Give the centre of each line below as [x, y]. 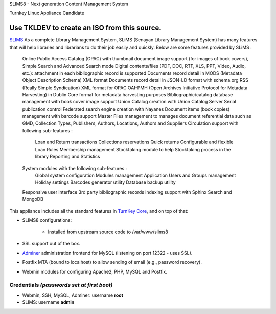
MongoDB [33, 199]
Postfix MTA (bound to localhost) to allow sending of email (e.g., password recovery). [112, 262]
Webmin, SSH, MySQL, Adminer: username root [73, 295]
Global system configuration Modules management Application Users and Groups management [135, 175]
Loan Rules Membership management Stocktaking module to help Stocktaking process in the [133, 149]
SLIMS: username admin [48, 302]
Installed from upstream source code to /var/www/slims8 [108, 232]
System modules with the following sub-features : [75, 168]
